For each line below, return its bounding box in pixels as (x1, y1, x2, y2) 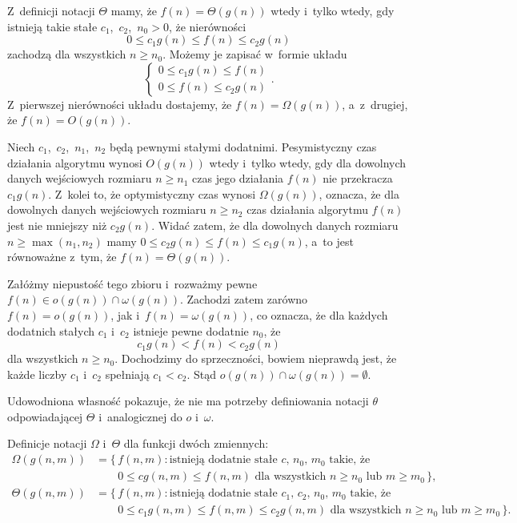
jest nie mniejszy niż (7, 216, 107, 233)
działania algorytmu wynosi (7, 154, 142, 171)
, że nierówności (168, 18, 246, 34)
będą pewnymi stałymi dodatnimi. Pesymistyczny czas (109, 138, 377, 155)
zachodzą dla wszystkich (7, 46, 126, 62)
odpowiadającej (7, 408, 83, 424)
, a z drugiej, (342, 95, 408, 112)
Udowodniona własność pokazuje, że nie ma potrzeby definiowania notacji (7, 392, 369, 409)
